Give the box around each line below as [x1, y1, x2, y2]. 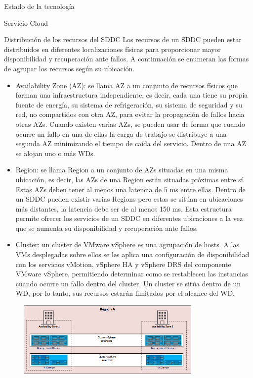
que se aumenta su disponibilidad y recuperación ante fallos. [15, 222, 198, 233]
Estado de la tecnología [4, 1, 75, 11]
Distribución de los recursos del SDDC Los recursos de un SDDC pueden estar [4, 34, 242, 45]
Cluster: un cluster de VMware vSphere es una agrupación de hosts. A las [15, 239, 239, 250]
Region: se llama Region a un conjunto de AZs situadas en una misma [15, 164, 228, 175]
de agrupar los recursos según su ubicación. [4, 63, 135, 73]
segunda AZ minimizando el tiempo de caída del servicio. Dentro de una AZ [15, 138, 247, 149]
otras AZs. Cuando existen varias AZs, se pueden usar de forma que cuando [15, 118, 246, 129]
